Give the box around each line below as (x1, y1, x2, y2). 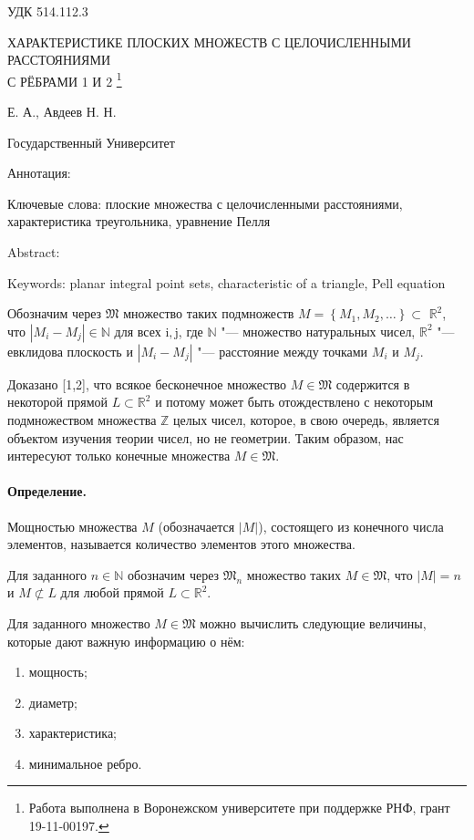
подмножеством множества (7, 410, 157, 429)
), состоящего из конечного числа (258, 516, 444, 535)
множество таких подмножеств (123, 304, 294, 323)
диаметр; (28, 692, 77, 711)
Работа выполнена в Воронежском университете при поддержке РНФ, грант (28, 798, 450, 817)
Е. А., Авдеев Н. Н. (7, 102, 117, 121)
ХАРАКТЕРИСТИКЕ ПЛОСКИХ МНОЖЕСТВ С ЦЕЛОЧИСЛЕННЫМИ (7, 32, 411, 51)
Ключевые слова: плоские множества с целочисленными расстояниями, (7, 193, 403, 213)
